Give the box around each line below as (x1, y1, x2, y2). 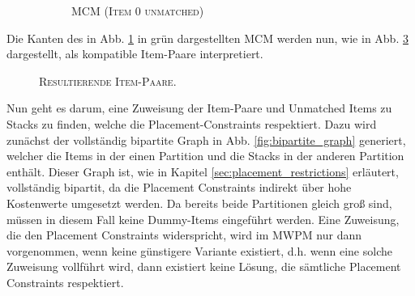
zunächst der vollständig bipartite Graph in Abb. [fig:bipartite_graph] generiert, (6, 131, 406, 148)
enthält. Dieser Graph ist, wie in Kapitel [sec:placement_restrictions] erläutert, (6, 163, 399, 180)
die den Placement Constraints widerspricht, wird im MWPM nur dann (6, 226, 362, 243)
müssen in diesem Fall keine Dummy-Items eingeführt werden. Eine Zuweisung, (6, 210, 400, 227)
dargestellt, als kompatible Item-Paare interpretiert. (6, 45, 263, 62)
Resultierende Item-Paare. (39, 72, 177, 89)
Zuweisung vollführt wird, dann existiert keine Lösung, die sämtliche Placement (6, 258, 401, 275)
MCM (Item (71, 2, 132, 19)
